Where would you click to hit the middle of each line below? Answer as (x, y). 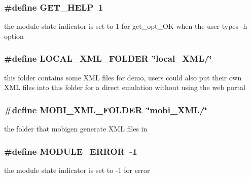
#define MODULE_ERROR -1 (71, 151)
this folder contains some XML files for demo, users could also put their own (123, 77)
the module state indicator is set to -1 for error (77, 170)
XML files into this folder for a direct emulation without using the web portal (125, 87)
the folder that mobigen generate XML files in (76, 129)
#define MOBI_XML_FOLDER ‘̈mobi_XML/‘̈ (106, 109)
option (14, 36)
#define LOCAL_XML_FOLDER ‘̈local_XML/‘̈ (108, 58)
